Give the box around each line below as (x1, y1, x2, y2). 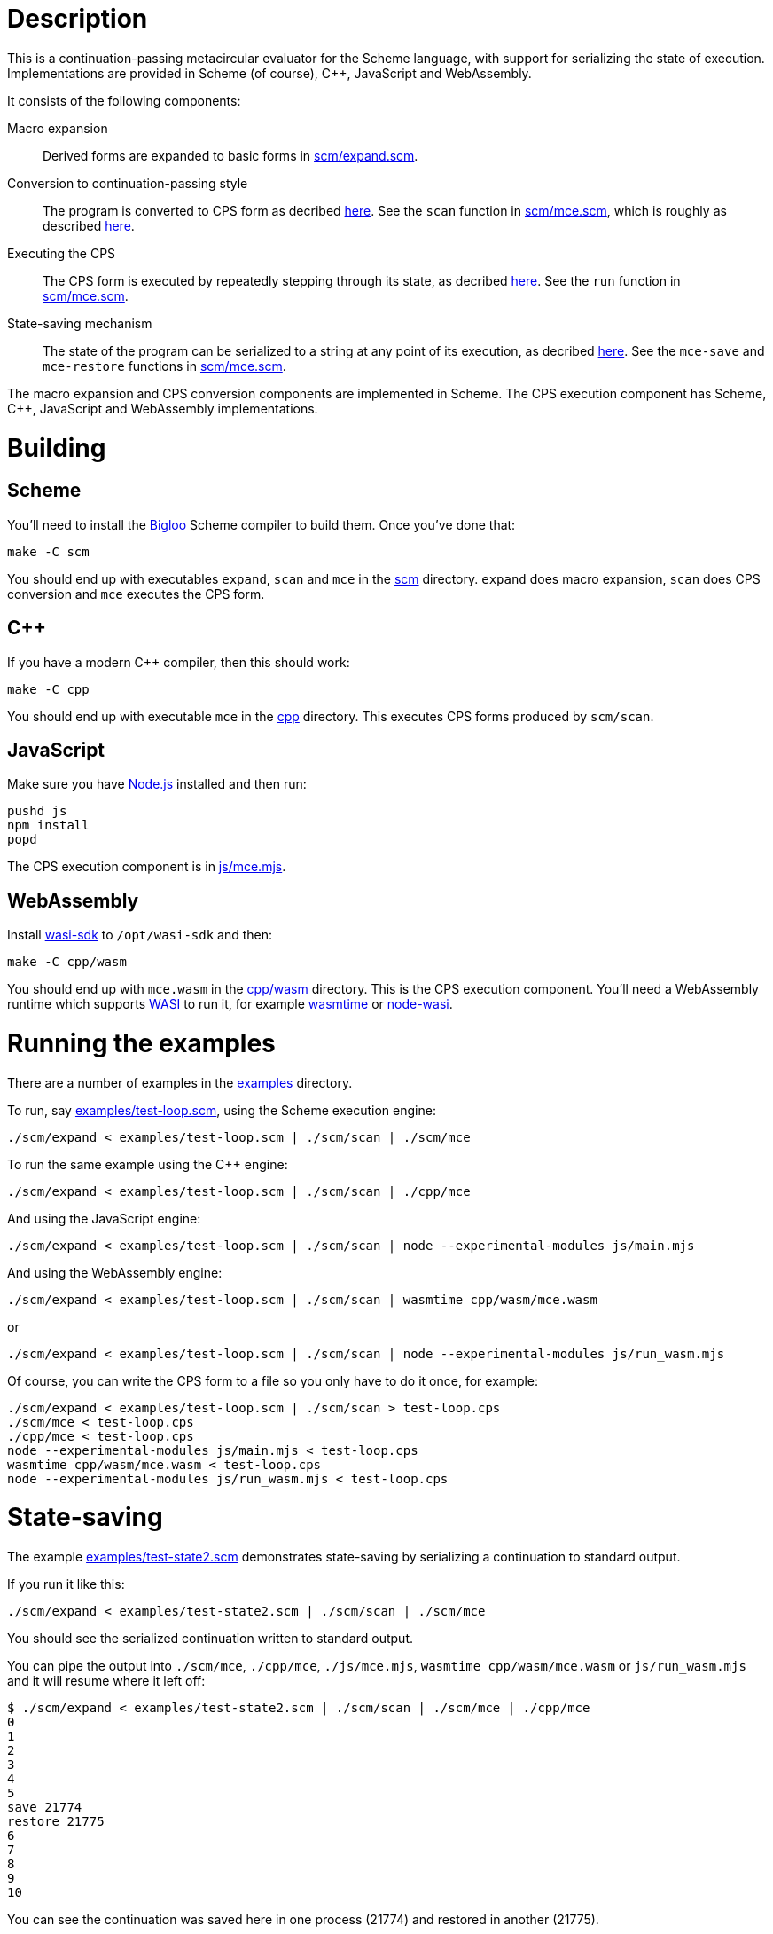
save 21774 (7, 1800, 82, 1815)
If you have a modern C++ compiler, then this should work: (7, 654, 350, 670)
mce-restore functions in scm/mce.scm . (43, 358, 286, 373)
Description (7, 4, 148, 34)
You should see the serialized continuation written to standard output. (7, 1631, 413, 1647)
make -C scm (7, 544, 90, 559)
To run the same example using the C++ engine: (7, 1156, 288, 1172)
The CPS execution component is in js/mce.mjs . (7, 859, 286, 875)
